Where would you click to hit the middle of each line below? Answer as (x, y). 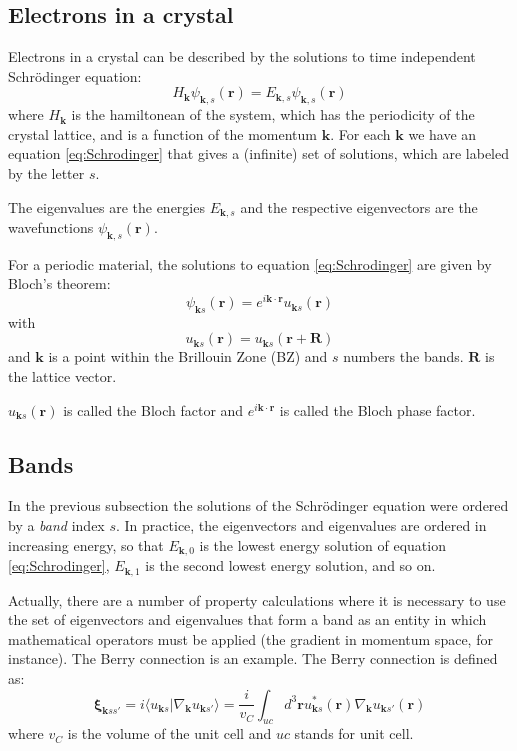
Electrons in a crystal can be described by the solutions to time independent (242, 56)
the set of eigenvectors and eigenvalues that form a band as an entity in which (247, 619)
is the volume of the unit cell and (169, 733)
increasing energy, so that (86, 544)
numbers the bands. (403, 356)
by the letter (46, 172)
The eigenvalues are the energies (106, 206)
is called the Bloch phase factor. (377, 409)
